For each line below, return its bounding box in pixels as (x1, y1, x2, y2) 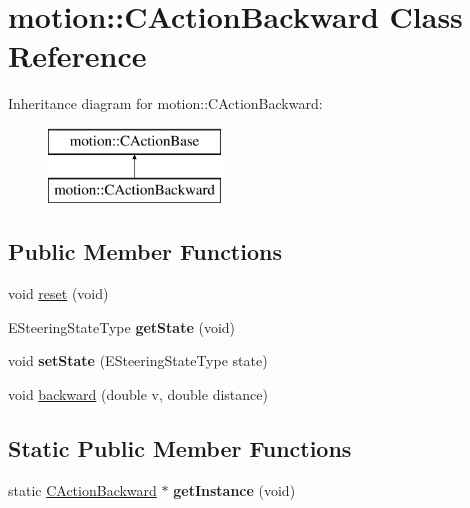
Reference (8, 35, 147, 76)
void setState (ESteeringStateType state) (8, 350, 268, 371)
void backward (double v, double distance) (8, 384, 268, 405)
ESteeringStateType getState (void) (8, 316, 236, 337)
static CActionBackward (8, 479, 157, 500)
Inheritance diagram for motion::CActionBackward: (8, 93, 323, 114)
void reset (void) (8, 283, 109, 304)
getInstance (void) (173, 479, 296, 500)
